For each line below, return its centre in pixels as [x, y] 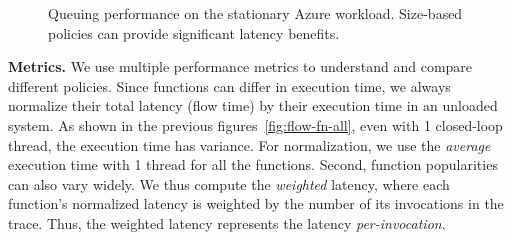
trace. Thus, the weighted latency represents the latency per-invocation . [227, 222]
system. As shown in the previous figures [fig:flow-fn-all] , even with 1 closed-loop [255, 124]
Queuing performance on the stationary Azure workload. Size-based [255, 13]
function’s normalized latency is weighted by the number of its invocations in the [256, 203]
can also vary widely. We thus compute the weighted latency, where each [229, 183]
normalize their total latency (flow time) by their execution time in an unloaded [253, 105]
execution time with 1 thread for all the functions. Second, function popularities [253, 164]
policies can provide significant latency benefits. [194, 32]
